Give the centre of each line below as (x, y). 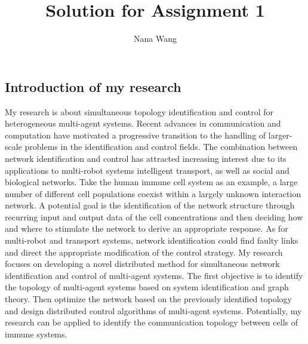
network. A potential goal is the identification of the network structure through (150, 205)
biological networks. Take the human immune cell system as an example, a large (151, 182)
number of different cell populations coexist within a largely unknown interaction (153, 193)
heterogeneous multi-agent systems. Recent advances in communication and (143, 123)
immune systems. (36, 334)
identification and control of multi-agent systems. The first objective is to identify (154, 275)
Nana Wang (155, 39)
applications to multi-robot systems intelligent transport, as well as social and (147, 170)
